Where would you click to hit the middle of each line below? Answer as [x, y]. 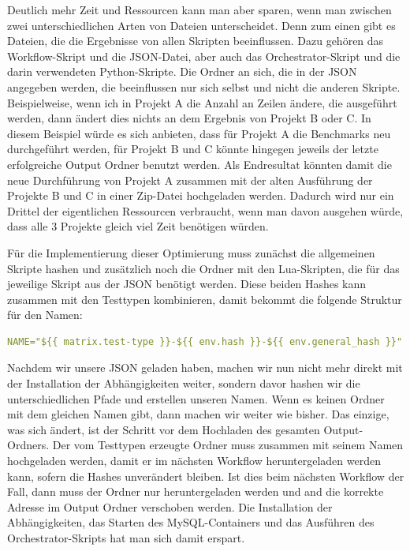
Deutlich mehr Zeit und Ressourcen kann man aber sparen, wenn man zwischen [199, 9]
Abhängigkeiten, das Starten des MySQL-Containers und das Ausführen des [191, 522]
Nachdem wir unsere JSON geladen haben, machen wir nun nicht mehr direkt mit [205, 367]
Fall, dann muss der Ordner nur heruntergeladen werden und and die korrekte [196, 491]
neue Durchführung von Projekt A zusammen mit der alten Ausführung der [190, 180]
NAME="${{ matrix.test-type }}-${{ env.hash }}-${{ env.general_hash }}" [205, 341]
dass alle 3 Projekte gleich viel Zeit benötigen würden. [138, 226]
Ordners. [28, 445]
